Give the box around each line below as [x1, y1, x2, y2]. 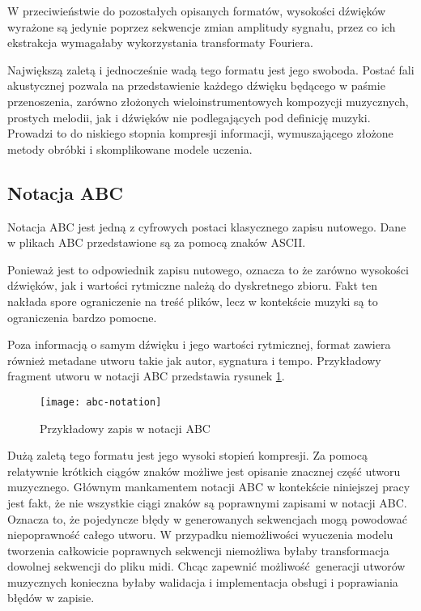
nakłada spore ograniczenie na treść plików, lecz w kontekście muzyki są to [7, 292, 378, 309]
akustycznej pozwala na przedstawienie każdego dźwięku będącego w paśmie [7, 77, 385, 94]
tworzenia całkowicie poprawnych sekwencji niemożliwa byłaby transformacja [7, 541, 389, 558]
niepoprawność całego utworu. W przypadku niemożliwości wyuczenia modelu [7, 526, 393, 543]
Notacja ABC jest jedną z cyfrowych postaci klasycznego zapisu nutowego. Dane [7, 218, 406, 235]
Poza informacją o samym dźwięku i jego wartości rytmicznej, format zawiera [7, 336, 391, 353]
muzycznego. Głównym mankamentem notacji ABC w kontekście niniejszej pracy [7, 478, 410, 495]
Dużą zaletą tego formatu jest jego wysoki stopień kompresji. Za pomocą [7, 447, 368, 464]
